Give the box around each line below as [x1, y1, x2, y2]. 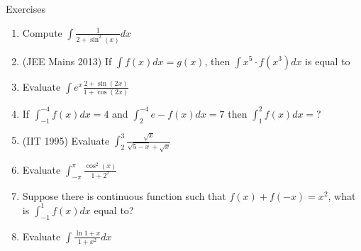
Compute [22, 25, 62, 40]
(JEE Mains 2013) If [22, 53, 112, 68]
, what [328, 188, 356, 203]
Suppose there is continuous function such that [22, 188, 226, 203]
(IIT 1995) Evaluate [22, 133, 110, 147]
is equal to [305, 53, 350, 68]
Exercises [6, 1, 45, 16]
